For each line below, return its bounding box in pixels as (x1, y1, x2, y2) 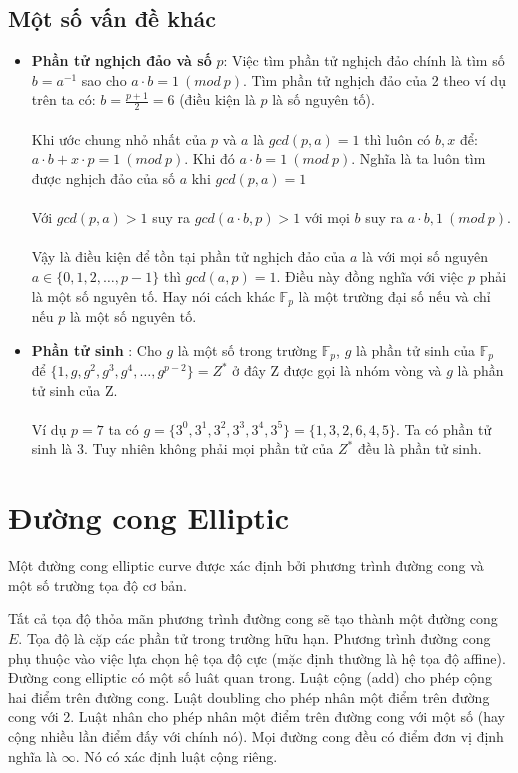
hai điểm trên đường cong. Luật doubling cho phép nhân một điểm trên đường (8, 686, 490, 707)
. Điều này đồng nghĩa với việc (276, 265, 464, 286)
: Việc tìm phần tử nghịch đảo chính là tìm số (223, 50, 505, 71)
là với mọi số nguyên (362, 246, 489, 267)
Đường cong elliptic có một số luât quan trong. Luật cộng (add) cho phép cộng (8, 667, 492, 688)
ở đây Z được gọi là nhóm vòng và (232, 360, 442, 381)
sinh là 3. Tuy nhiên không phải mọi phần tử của (31, 438, 334, 459)
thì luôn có (364, 128, 431, 149)
